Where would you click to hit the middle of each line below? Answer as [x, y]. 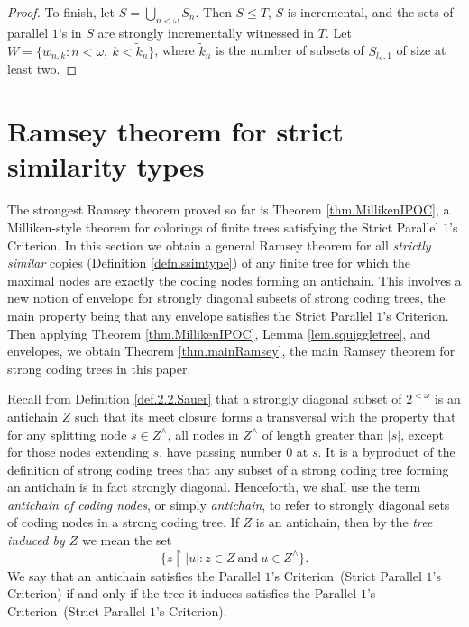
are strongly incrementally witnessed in [206, 32]
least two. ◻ [42, 69]
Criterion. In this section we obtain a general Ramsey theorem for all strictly [219, 245]
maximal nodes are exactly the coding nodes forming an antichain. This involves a [234, 280]
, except [422, 434]
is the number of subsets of [290, 50]
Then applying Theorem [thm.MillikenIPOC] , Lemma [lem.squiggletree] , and [219, 333]
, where [175, 50]
